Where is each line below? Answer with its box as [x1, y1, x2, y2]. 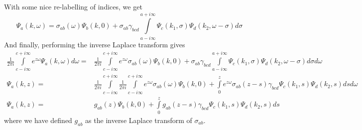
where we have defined [4, 115, 72, 125]
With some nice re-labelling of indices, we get [4, 1, 142, 11]
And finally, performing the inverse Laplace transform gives [4, 39, 185, 49]
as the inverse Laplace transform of [85, 115, 192, 125]
